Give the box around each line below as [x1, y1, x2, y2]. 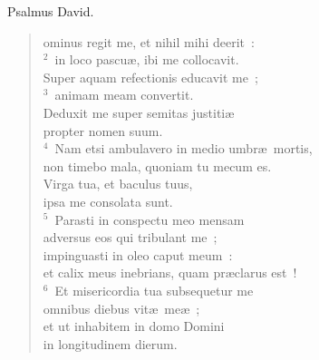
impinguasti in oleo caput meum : [43, 245, 233, 264]
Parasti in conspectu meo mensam [54, 209, 245, 229]
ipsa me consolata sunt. [43, 191, 173, 210]
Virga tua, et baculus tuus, [43, 174, 193, 193]
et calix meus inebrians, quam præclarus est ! [43, 263, 297, 282]
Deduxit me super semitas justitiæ [43, 102, 235, 122]
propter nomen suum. [43, 121, 163, 140]
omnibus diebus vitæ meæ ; [43, 298, 200, 317]
